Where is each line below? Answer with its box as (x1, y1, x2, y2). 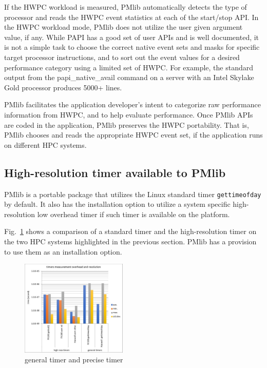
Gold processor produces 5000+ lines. (4, 82, 122, 92)
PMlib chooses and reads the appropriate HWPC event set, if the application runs (4, 129, 263, 140)
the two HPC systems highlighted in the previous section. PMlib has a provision (4, 236, 257, 246)
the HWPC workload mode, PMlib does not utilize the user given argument (4, 22, 243, 32)
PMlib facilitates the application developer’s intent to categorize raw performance (4, 99, 261, 110)
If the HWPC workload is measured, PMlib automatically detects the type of (4, 2, 247, 12)
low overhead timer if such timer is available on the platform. (37, 208, 230, 219)
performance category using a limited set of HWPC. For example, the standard (4, 62, 253, 72)
